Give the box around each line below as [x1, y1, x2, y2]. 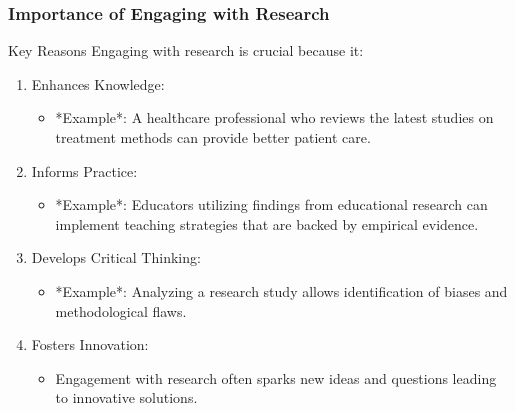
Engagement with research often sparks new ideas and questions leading [55, 367, 497, 388]
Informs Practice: [31, 160, 138, 181]
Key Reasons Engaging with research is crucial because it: [8, 40, 364, 61]
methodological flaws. [55, 300, 187, 321]
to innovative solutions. [55, 387, 198, 408]
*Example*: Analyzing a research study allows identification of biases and [55, 280, 508, 301]
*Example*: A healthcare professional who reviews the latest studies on [55, 107, 494, 128]
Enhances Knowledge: [31, 73, 165, 94]
